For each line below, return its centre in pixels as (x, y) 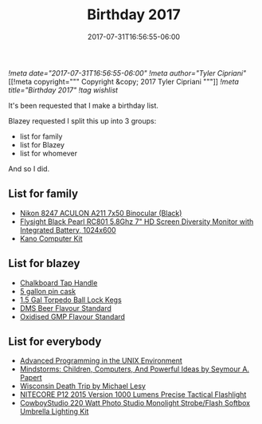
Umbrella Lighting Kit (54, 411)
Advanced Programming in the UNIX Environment (101, 361)
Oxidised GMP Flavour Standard (72, 316)
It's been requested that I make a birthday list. (84, 105)
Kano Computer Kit (51, 238)
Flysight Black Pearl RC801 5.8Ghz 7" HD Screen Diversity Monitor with (137, 222)
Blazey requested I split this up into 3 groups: (82, 120)
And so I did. (29, 168)
